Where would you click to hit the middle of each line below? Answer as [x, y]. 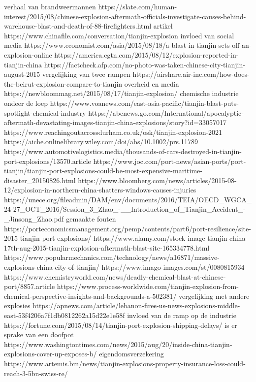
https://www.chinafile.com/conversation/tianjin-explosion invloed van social [119, 35]
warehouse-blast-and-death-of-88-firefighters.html [78, 26]
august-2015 [22, 74]
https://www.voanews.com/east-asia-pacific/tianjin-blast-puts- [144, 103]
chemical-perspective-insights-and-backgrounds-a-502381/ [90, 296]
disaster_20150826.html [40, 180]
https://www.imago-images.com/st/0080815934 [173, 267]
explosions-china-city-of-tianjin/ [52, 267]
